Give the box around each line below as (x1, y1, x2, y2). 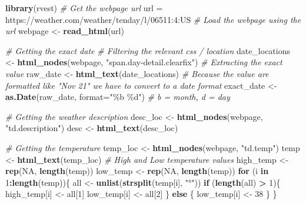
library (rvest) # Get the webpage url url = (5, 2, 163, 14)
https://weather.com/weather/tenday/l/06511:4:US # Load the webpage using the (5, 13, 301, 25)
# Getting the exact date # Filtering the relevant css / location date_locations (5, 44, 290, 56)
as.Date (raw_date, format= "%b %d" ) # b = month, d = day (5, 91, 230, 103)
